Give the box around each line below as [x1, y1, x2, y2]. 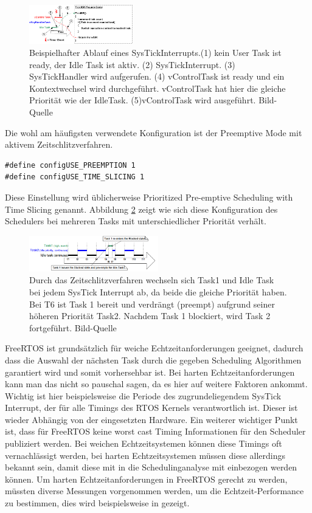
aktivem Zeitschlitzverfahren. [5, 138, 113, 151]
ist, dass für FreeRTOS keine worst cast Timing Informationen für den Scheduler [5, 425, 306, 438]
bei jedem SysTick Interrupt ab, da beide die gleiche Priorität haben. [29, 285, 287, 298]
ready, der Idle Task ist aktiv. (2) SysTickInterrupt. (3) [29, 58, 235, 71]
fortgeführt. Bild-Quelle [29, 321, 117, 334]
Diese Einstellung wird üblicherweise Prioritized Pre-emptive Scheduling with [5, 190, 293, 203]
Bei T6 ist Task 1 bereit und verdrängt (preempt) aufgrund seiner [29, 297, 275, 310]
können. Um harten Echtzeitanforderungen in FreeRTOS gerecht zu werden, [5, 472, 288, 485]
